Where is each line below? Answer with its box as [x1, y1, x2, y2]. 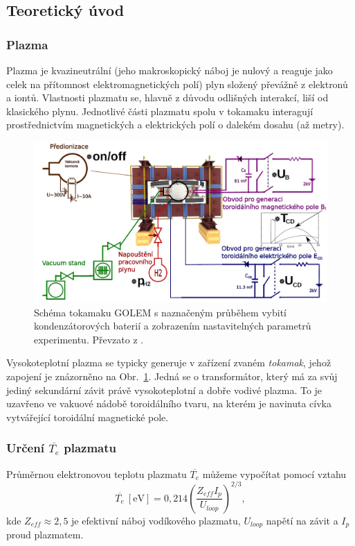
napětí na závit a [266, 513, 338, 527]
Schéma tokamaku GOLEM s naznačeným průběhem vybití [34, 305, 287, 319]
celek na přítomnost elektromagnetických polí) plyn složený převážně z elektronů [6, 76, 348, 91]
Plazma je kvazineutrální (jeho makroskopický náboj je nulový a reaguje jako [6, 63, 333, 77]
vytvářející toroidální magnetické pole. [6, 409, 169, 424]
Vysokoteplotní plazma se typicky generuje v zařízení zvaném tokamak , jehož [6, 355, 331, 370]
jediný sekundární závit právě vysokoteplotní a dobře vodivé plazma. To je [6, 382, 322, 397]
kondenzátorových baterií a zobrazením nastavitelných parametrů [34, 318, 311, 333]
